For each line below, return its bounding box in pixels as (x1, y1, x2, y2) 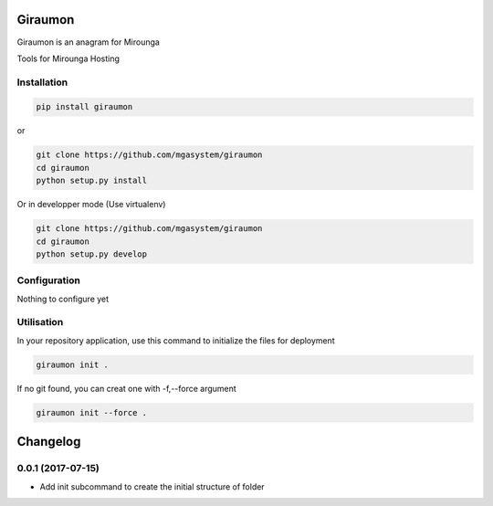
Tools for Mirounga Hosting (16, 53, 121, 64)
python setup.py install (36, 175, 148, 186)
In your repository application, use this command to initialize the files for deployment (16, 334, 335, 346)
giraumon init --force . (36, 407, 148, 417)
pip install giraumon (36, 101, 133, 112)
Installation (16, 76, 68, 89)
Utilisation (16, 316, 64, 329)
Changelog (16, 434, 81, 449)
